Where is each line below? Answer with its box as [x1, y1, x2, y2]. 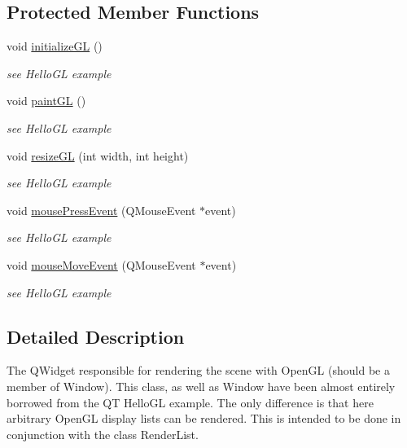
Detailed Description [7, 323, 185, 349]
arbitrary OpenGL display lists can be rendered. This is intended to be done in [7, 410, 401, 427]
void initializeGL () [7, 37, 103, 55]
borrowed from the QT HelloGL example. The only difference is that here [7, 393, 374, 411]
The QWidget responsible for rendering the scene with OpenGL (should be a [7, 362, 390, 379]
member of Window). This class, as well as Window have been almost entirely [7, 377, 396, 394]
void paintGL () [7, 92, 86, 109]
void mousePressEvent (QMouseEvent [7, 201, 196, 218]
